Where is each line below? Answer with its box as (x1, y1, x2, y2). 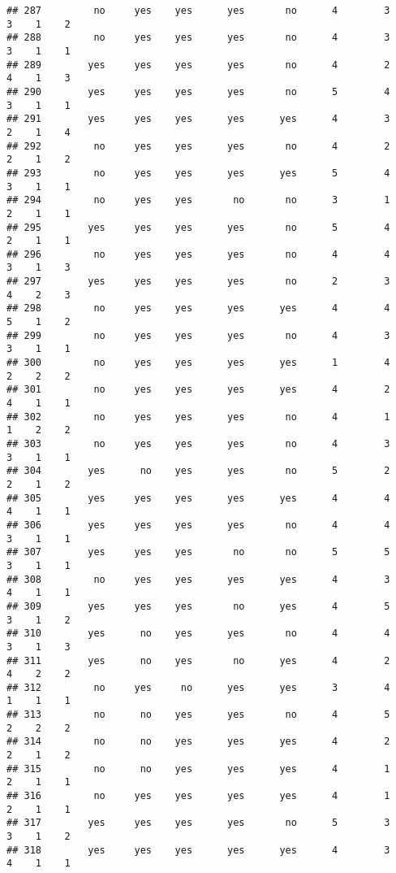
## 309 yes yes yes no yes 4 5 (6, 600, 390, 612)
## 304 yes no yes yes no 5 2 (6, 465, 390, 477)
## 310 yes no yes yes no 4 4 (6, 628, 390, 640)
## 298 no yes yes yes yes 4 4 (6, 302, 390, 315)
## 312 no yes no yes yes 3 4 (6, 681, 390, 693)
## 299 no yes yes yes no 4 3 (6, 329, 390, 341)
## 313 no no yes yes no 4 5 (6, 709, 390, 721)
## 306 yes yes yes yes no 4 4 (6, 519, 390, 531)
